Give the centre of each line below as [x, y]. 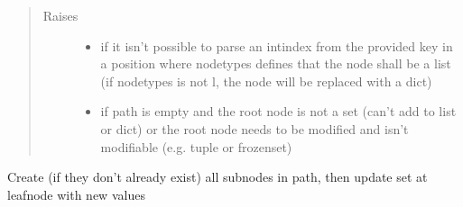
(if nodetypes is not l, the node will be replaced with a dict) [266, 81]
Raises [60, 15]
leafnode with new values [76, 194]
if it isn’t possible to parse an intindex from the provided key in [277, 45]
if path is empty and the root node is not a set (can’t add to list [278, 111]
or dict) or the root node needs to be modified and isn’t [255, 128]
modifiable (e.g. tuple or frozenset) [196, 146]
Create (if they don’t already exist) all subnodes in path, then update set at [218, 177]
